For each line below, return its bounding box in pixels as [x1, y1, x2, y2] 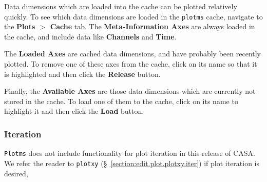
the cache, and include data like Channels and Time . [4, 31, 177, 42]
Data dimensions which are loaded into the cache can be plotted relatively [4, 1, 237, 11]
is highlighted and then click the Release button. [4, 68, 161, 79]
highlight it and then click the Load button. [4, 106, 144, 116]
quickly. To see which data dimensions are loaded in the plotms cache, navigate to [4, 11, 263, 22]
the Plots [4, 21, 35, 32]
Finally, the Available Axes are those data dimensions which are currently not [4, 86, 256, 96]
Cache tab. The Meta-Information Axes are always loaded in [50, 21, 255, 32]
